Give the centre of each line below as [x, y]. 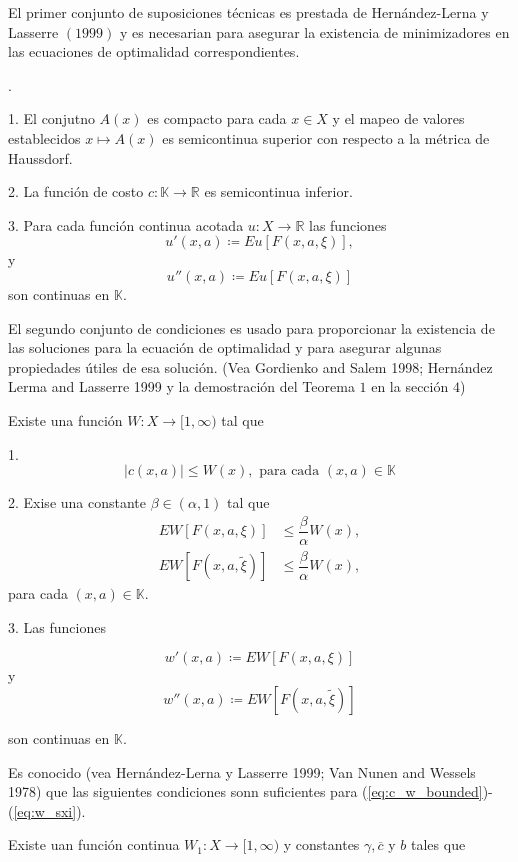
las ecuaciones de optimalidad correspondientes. [154, 51]
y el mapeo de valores [398, 118]
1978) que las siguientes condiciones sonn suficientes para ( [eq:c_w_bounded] [245, 791]
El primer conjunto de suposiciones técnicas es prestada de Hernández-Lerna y [248, 12]
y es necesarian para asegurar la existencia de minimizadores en [314, 31]
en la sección [410, 386]
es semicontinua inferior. [278, 191]
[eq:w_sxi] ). [49, 810]
